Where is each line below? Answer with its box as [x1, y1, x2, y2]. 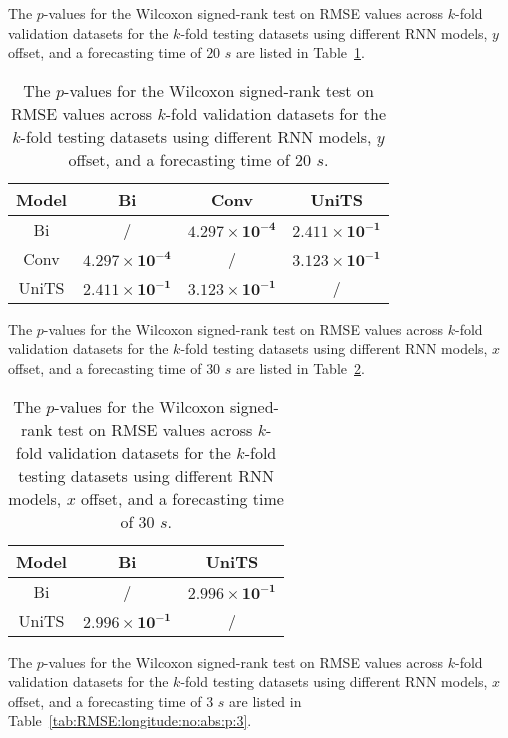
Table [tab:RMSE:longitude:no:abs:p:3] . [8, 710, 252, 731]
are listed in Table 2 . [236, 357, 365, 378]
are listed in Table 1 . [236, 42, 365, 63]
